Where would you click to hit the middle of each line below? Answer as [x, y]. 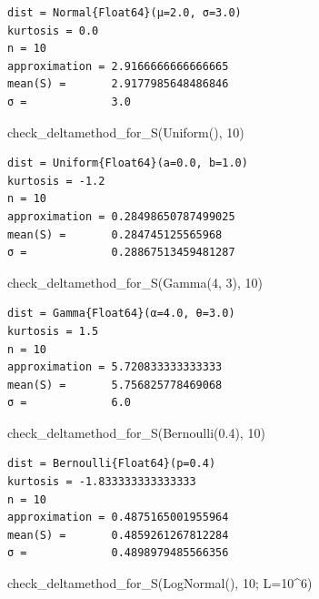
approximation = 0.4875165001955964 [118, 518]
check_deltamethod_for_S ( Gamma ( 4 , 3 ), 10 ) [135, 282]
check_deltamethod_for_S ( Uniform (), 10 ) [126, 132]
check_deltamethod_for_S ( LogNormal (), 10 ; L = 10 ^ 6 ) [160, 583]
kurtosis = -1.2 [56, 181]
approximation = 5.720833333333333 [115, 367]
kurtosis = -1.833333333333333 [102, 482]
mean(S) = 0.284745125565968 [115, 234]
